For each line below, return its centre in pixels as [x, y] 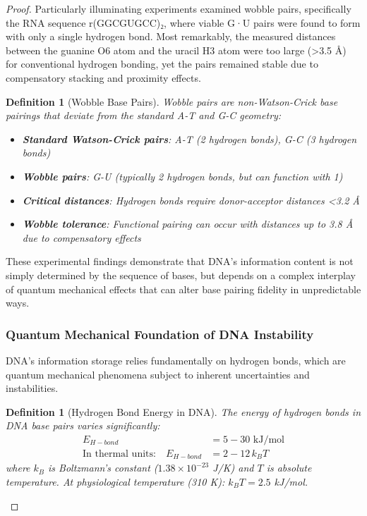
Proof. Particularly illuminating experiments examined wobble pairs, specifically [179, 8]
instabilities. [32, 388]
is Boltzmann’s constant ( [103, 468]
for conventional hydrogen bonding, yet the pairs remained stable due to [162, 64]
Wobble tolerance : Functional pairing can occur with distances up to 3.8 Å [188, 224]
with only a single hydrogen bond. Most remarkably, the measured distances [171, 36]
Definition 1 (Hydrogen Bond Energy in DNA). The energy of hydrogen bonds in [183, 411]
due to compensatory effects [82, 237]
